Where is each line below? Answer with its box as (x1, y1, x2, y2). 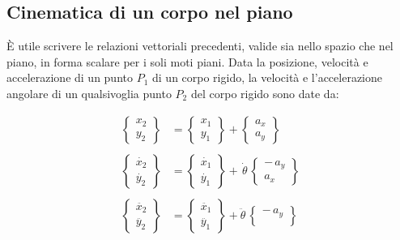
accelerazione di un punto (6, 69, 133, 86)
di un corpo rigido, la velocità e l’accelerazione (152, 69, 383, 86)
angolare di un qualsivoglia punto (6, 84, 172, 101)
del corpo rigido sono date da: (190, 84, 339, 101)
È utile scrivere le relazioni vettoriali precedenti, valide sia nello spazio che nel (6, 37, 394, 54)
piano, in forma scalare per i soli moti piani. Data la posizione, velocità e (6, 53, 368, 70)
